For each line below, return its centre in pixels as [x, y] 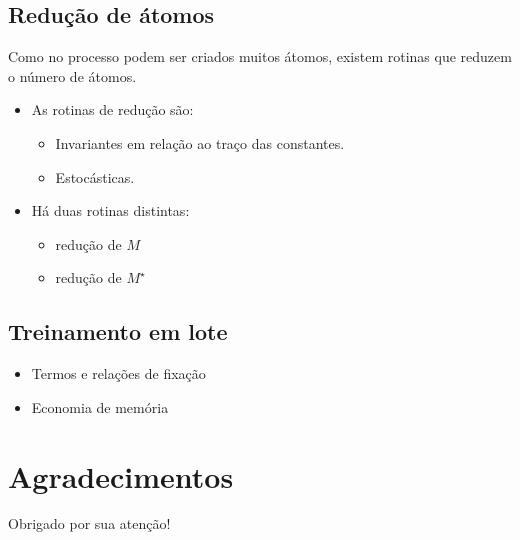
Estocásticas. [95, 176]
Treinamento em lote [118, 331]
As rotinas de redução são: [112, 109]
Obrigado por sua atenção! [89, 523]
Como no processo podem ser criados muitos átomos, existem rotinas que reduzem [260, 56]
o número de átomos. [72, 75]
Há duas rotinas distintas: [110, 210]
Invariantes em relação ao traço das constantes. [200, 142]
